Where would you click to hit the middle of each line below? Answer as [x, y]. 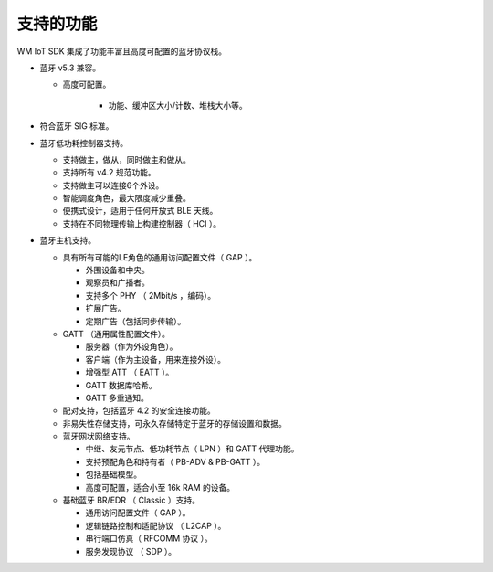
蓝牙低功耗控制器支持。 [84, 143]
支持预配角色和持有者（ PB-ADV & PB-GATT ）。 [175, 461]
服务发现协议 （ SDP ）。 [131, 551]
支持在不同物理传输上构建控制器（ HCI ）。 [142, 223]
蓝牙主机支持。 [68, 240]
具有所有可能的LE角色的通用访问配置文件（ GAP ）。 [160, 257]
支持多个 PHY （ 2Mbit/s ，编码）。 [151, 295]
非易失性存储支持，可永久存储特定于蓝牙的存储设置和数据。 [174, 423]
